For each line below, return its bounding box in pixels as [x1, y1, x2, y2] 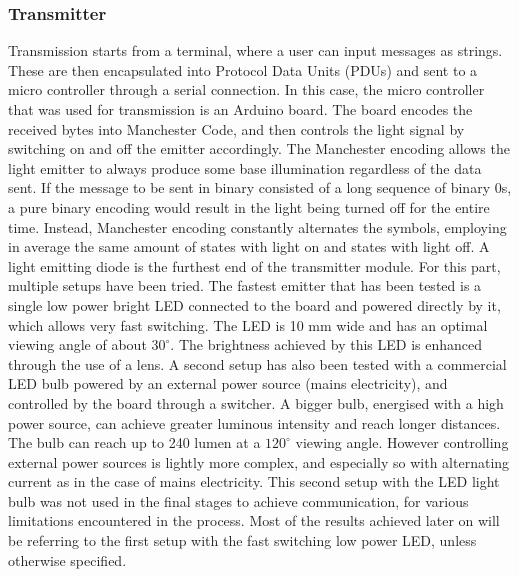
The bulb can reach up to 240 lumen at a [8, 432, 261, 453]
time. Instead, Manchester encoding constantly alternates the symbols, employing [8, 216, 507, 237]
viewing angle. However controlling [295, 432, 509, 453]
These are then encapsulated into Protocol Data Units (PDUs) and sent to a [8, 59, 478, 80]
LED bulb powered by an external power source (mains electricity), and [8, 373, 448, 394]
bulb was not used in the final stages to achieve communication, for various [8, 490, 469, 511]
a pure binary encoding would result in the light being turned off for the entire [8, 196, 490, 217]
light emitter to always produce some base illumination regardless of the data [8, 157, 482, 178]
